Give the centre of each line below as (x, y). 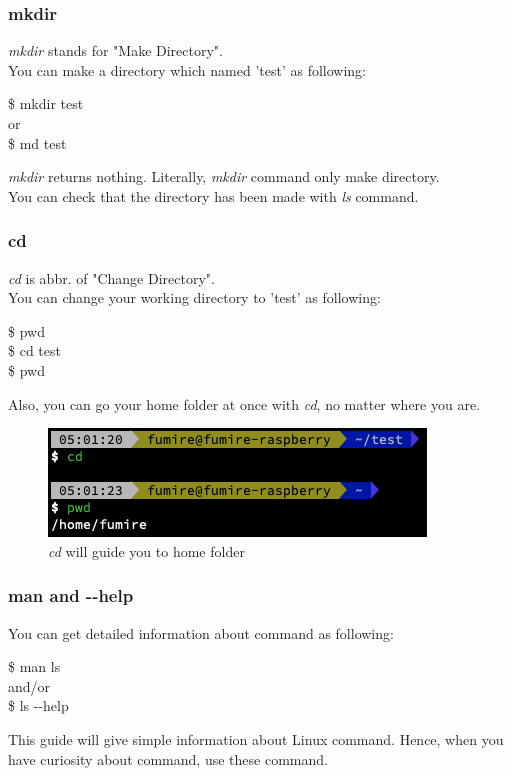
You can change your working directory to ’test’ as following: (194, 297)
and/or (29, 685)
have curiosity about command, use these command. (168, 758)
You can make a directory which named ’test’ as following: (187, 69)
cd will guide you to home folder (146, 550)
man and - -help (71, 595)
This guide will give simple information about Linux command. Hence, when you (256, 738)
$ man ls (34, 666)
